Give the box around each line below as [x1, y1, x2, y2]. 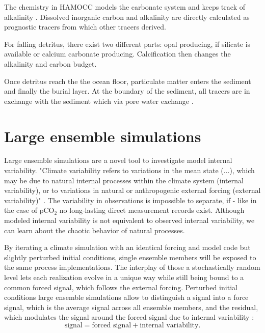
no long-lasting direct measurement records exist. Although [59, 205, 245, 215]
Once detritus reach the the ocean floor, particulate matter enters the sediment [4, 75, 251, 86]
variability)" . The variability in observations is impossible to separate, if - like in [4, 195, 257, 205]
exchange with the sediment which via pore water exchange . [4, 95, 194, 106]
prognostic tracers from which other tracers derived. [4, 21, 166, 32]
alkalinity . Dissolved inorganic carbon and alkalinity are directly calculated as [4, 11, 250, 22]
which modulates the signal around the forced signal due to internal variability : [4, 312, 254, 322]
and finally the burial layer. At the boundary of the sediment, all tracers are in [4, 86, 250, 96]
